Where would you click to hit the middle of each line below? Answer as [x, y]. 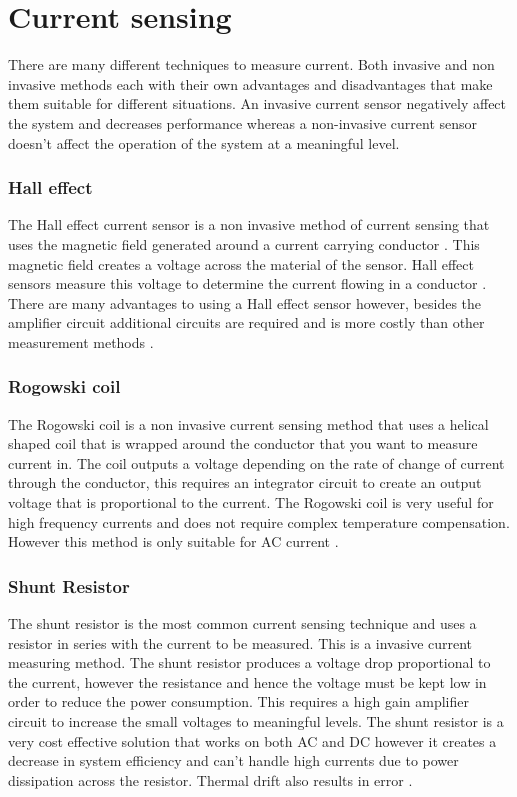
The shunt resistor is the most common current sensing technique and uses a [242, 623]
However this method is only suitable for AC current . [173, 541]
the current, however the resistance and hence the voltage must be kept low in [247, 681]
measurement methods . [81, 341]
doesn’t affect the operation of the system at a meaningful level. [204, 142]
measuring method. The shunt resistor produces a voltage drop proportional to [249, 662]
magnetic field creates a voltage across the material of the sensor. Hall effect [241, 263]
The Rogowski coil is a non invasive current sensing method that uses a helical [248, 423]
